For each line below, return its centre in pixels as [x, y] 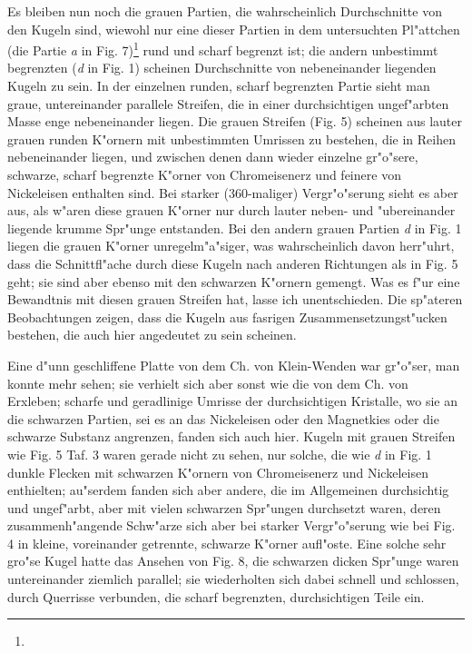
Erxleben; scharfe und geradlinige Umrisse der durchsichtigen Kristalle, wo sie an [232, 401]
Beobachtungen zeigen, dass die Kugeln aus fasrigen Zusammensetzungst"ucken [227, 317]
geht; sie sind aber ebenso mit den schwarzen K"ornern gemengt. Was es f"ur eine [234, 281]
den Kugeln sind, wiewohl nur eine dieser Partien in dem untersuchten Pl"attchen [234, 29]
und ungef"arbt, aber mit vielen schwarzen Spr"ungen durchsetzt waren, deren [224, 507]
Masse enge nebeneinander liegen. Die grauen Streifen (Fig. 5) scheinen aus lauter [235, 121]
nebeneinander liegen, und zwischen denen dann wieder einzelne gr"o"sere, [213, 157]
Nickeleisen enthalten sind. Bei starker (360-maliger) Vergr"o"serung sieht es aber [233, 192]
